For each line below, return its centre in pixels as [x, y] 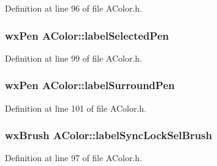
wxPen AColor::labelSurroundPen [90, 85]
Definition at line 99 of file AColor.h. [74, 58]
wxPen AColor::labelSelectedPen [87, 35]
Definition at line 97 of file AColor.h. [74, 158]
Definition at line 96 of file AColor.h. [74, 8]
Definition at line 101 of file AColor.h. [76, 108]
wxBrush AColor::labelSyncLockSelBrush [108, 135]
